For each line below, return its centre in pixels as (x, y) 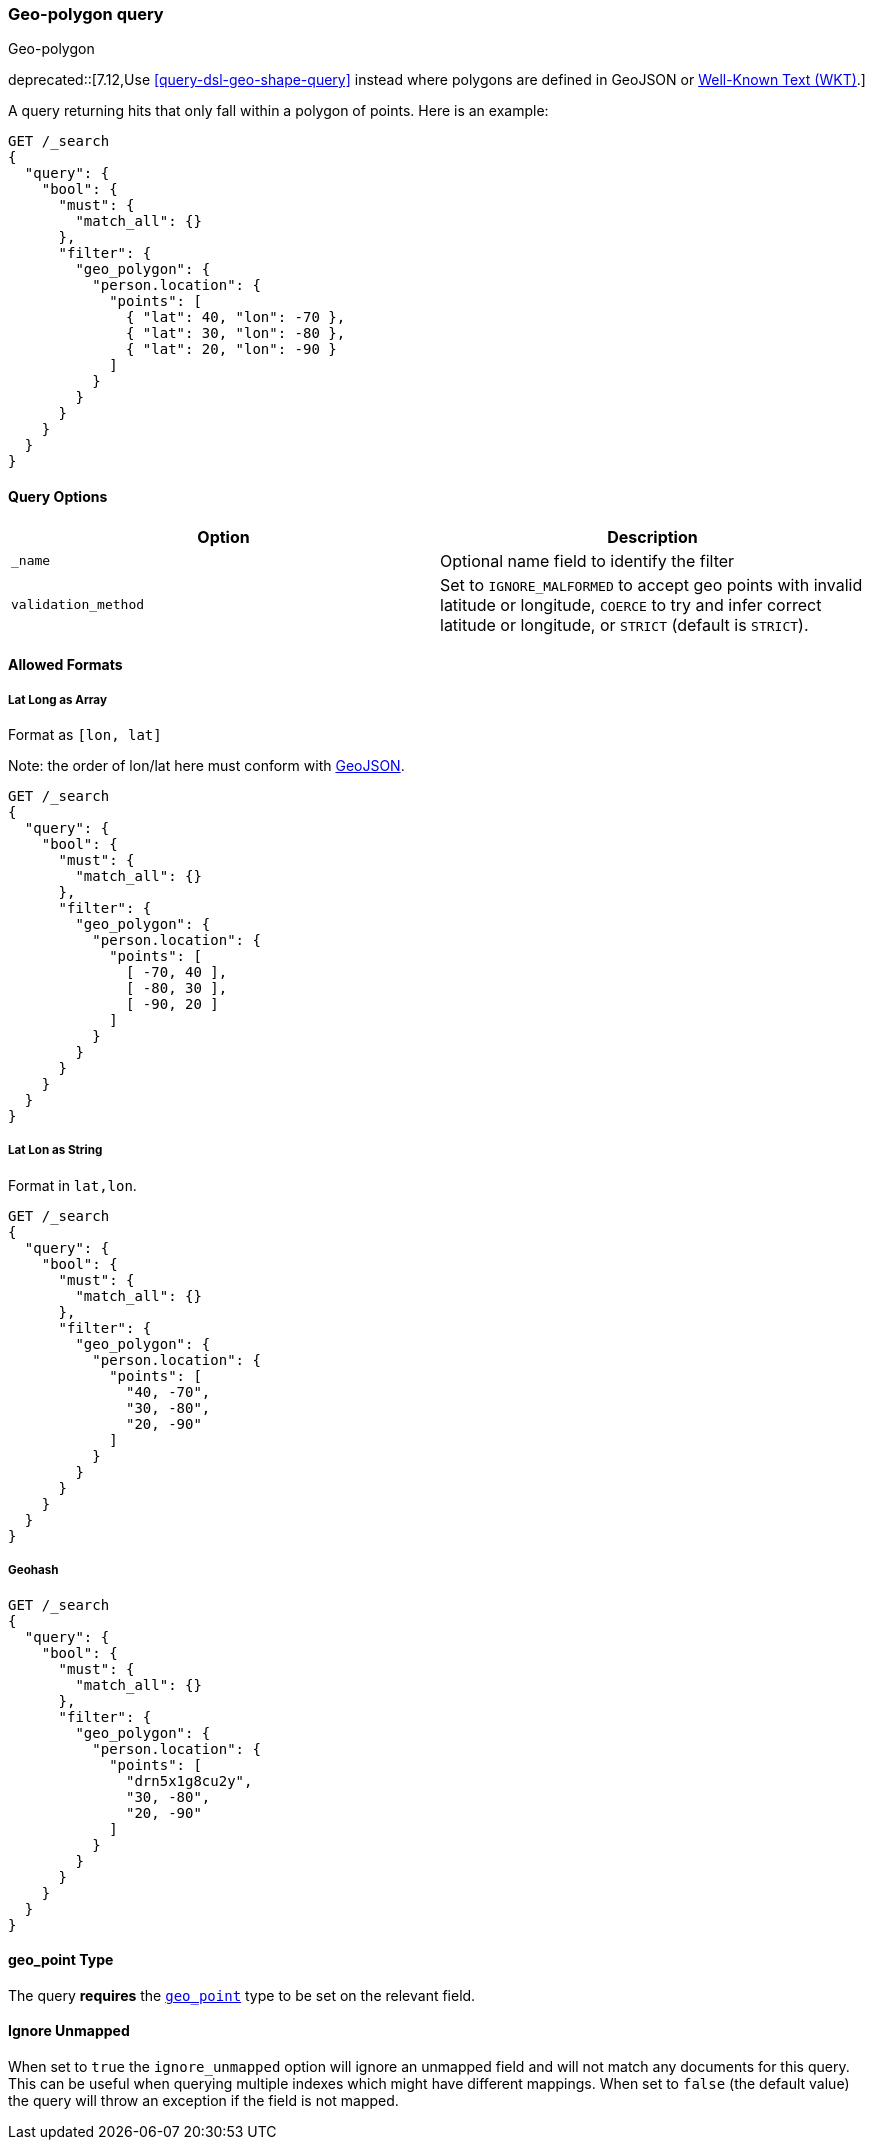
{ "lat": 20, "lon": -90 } (231, 349)
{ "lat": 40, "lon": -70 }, (236, 317)
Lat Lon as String (55, 1150)
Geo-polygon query (86, 14)
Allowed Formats (65, 665)
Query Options (58, 496)
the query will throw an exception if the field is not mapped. (203, 2100)
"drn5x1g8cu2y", (189, 1780)
